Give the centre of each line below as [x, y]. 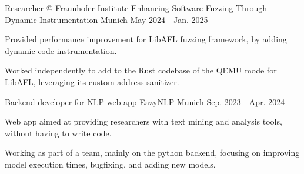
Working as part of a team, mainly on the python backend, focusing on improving [152, 153]
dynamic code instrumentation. [61, 50]
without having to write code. [58, 133]
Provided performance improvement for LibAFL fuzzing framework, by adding [146, 39]
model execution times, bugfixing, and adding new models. [110, 164]
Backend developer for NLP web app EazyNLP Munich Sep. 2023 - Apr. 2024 [145, 101]
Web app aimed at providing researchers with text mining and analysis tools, [143, 121]
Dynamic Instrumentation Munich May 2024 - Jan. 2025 [106, 19]
